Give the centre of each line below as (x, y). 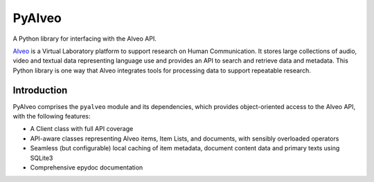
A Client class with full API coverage (82, 129)
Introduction (40, 90)
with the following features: (52, 117)
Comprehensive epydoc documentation (87, 167)
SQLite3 (42, 158)
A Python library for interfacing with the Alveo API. (85, 39)
